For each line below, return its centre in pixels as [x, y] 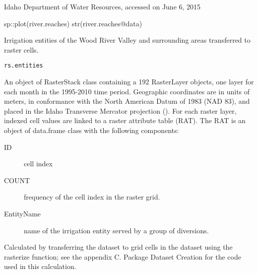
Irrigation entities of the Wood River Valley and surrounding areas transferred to [127, 40]
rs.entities [24, 66]
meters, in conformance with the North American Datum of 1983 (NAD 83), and [127, 101]
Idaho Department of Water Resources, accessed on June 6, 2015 [102, 6]
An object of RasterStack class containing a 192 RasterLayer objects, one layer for [129, 82]
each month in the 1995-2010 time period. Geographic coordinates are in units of [127, 91]
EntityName [23, 213]
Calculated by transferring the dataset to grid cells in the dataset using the [118, 247]
